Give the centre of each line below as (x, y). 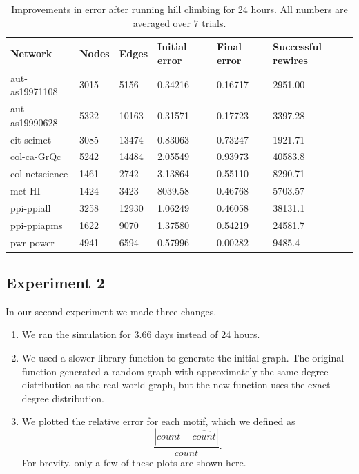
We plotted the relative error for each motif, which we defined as (158, 421)
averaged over (162, 22)
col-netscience (39, 174)
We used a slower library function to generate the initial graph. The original (183, 358)
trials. (214, 22)
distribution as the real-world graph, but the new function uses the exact (176, 385)
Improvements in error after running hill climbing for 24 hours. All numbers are (179, 9)
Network (31, 53)
